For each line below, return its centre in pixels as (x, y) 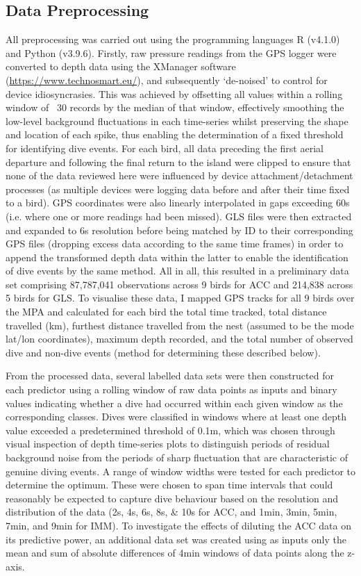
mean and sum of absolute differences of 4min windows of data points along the (175, 553)
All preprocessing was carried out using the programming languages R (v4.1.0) (173, 39)
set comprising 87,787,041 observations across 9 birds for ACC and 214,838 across (179, 284)
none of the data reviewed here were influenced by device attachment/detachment (179, 175)
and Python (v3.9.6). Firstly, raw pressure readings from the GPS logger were (171, 52)
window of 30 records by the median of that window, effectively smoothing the (175, 107)
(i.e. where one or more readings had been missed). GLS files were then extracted (179, 216)
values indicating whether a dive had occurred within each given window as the (174, 403)
